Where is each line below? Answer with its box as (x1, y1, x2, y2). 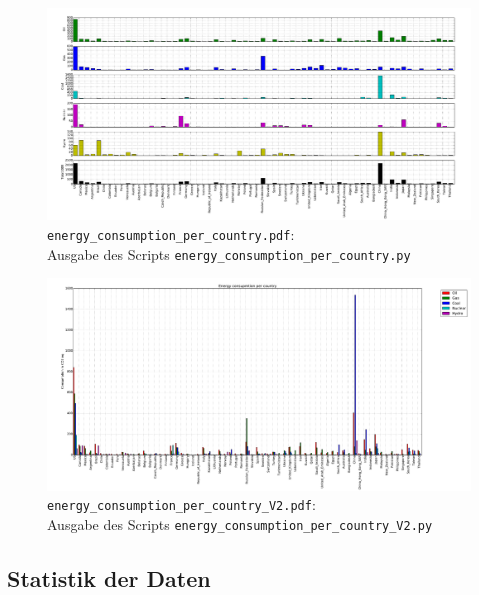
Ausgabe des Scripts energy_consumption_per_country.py (47, 243, 411, 264)
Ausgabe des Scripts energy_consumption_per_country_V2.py (47, 513, 433, 534)
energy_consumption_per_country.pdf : (47, 224, 295, 244)
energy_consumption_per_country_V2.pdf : (47, 494, 316, 515)
